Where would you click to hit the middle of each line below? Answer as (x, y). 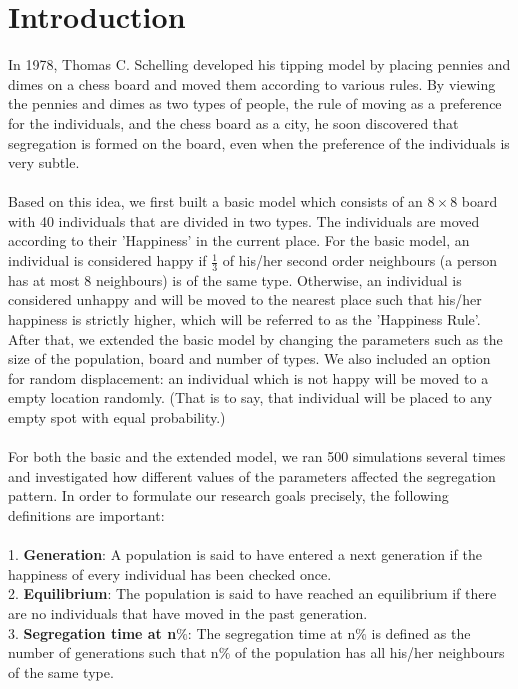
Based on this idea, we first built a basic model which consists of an (215, 201)
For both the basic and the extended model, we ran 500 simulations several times (257, 456)
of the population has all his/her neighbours (369, 652)
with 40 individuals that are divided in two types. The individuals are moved (244, 220)
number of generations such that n (113, 652)
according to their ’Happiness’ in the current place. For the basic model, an (239, 240)
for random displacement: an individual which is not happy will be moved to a (248, 377)
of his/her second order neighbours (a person (360, 260)
